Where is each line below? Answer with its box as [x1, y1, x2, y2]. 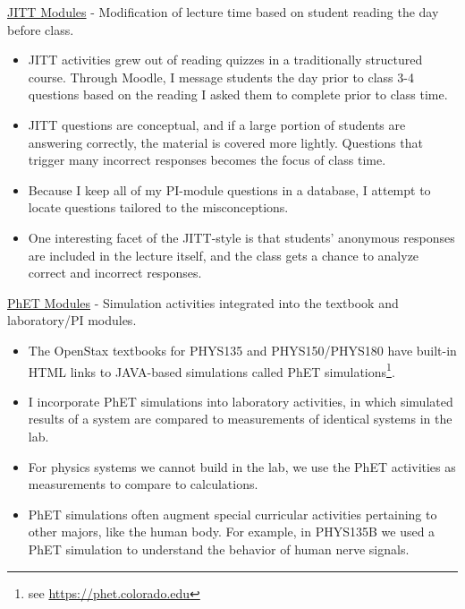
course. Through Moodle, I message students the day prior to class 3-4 [28, 67, 414, 86]
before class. [7, 20, 74, 39]
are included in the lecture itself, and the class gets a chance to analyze [28, 245, 419, 264]
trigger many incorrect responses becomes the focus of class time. [28, 150, 386, 169]
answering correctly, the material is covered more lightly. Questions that [28, 133, 423, 151]
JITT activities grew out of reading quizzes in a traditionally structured [28, 50, 423, 69]
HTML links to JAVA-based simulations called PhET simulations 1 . [28, 359, 395, 381]
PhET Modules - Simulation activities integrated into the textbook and [7, 293, 399, 312]
